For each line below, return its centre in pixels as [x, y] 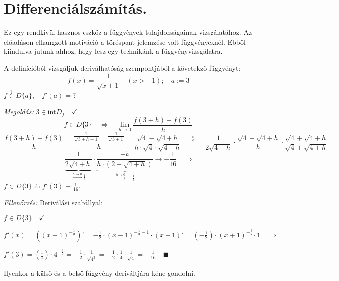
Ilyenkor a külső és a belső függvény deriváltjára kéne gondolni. [100, 272]
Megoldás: [19, 112]
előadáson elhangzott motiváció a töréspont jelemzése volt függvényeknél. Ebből [125, 41]
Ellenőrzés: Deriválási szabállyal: [53, 202]
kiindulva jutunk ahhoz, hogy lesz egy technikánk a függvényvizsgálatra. [113, 51]
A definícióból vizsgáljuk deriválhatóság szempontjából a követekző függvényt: [122, 68]
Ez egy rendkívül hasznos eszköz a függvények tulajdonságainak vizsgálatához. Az [128, 32]
